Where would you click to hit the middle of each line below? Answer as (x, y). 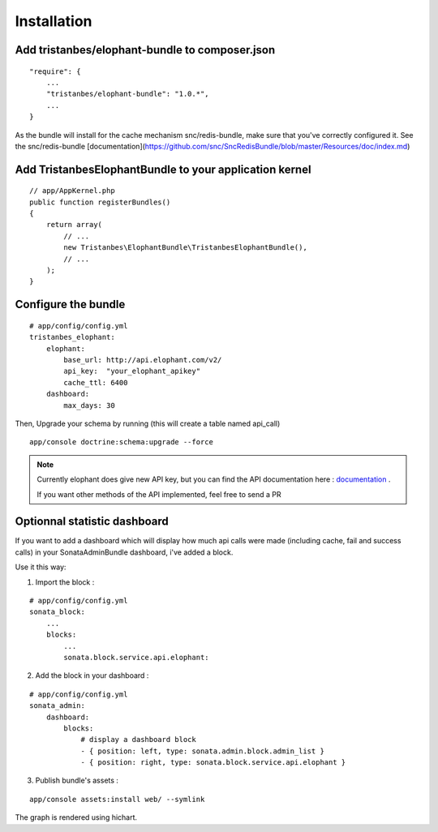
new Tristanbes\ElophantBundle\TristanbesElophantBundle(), (185, 248)
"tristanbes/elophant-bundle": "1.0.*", (128, 94)
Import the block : (65, 582)
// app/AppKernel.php (72, 191)
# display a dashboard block (138, 740)
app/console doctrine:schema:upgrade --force (122, 442)
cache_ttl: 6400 (96, 382)
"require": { (55, 71)
